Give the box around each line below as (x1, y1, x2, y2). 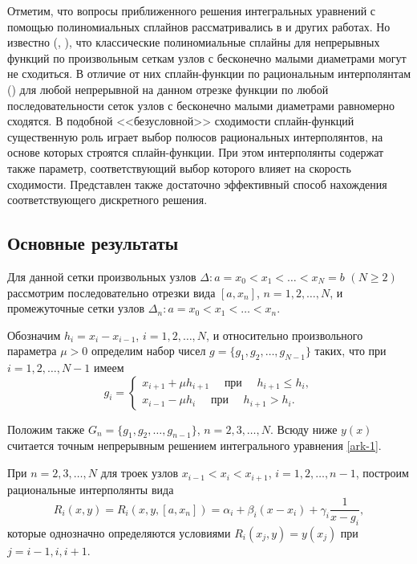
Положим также (7, 420, 85, 437)
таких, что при (314, 342, 387, 359)
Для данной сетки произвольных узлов (7, 268, 196, 284)
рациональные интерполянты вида (7, 480, 174, 497)
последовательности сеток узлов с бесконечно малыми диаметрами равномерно (7, 96, 395, 113)
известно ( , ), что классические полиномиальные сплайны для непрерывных (7, 34, 380, 51)
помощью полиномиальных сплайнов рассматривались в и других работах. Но (7, 18, 391, 35)
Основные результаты (7, 231, 179, 255)
